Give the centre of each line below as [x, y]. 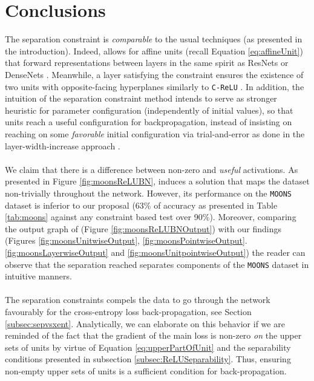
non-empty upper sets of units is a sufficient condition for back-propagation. [146, 370]
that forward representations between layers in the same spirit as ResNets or [147, 63]
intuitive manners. [38, 276]
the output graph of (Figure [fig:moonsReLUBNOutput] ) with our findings [143, 228]
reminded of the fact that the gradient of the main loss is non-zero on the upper [153, 335]
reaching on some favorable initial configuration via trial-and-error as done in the [155, 133]
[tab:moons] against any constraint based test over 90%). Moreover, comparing [151, 217]
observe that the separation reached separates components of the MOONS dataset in [157, 264]
